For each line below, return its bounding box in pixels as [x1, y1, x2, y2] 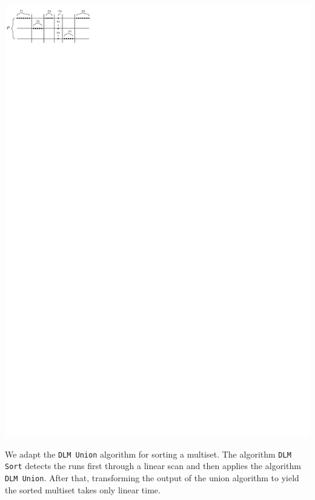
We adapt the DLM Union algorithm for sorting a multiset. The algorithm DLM [5, 447, 291, 460]
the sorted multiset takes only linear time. [5, 483, 161, 496]
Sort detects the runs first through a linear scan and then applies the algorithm [5, 459, 301, 472]
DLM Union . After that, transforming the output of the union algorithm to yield [5, 472, 299, 484]
